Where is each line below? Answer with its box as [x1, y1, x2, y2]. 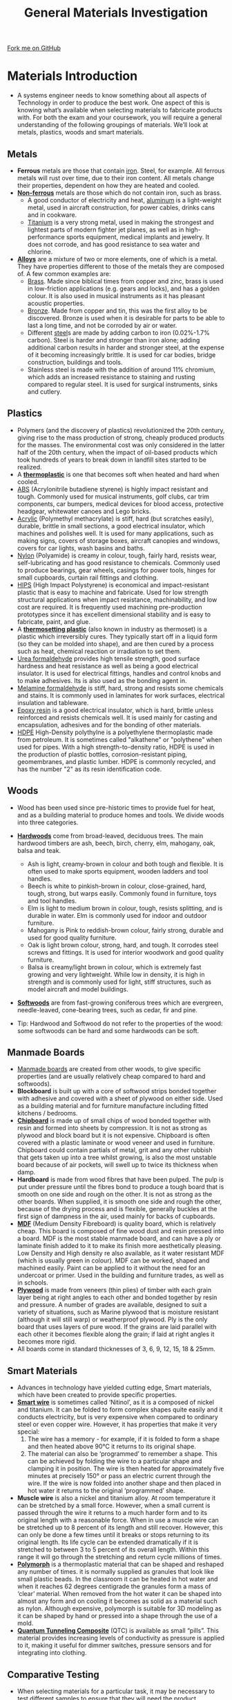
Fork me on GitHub [7, 44, 61, 53]
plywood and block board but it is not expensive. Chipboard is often [17, 1131, 211, 1140]
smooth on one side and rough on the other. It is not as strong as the [17, 1190, 213, 1199]
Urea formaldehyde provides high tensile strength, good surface [17, 654, 200, 663]
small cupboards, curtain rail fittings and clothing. [17, 573, 159, 582]
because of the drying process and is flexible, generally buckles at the [17, 1205, 217, 1213]
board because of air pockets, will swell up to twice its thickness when [17, 1161, 218, 1169]
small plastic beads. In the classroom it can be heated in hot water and [17, 1575, 218, 1584]
